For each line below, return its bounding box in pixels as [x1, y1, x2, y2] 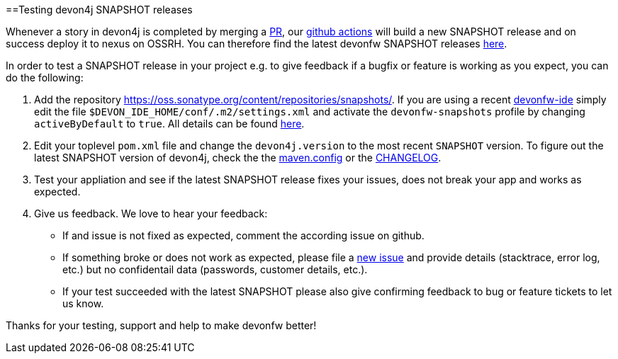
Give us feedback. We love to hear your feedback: [34, 207, 268, 220]
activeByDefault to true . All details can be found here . [34, 118, 305, 130]
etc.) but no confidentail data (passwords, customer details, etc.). [62, 263, 368, 275]
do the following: [6, 72, 84, 84]
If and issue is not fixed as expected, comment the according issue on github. [62, 229, 425, 241]
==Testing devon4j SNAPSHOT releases [6, 4, 193, 16]
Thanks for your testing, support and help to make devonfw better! [6, 319, 317, 331]
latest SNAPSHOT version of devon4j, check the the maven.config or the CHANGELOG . [34, 152, 442, 164]
